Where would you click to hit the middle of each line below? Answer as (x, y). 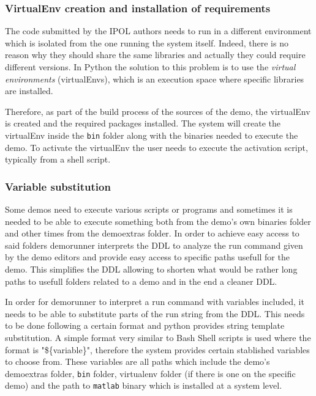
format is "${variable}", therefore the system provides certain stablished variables (157, 349)
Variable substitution (58, 186)
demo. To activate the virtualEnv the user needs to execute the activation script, (156, 147)
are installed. (29, 91)
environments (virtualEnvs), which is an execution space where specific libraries (155, 79)
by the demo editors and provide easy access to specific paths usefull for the (147, 257)
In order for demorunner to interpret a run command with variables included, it (155, 302)
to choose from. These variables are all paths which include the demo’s (137, 361)
